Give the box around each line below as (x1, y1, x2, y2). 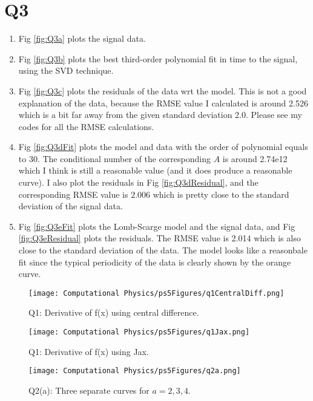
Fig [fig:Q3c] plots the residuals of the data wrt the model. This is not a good (18, 84, 307, 97)
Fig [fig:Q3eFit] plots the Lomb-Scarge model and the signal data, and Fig (18, 220, 295, 232)
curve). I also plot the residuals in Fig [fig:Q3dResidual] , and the (18, 176, 259, 189)
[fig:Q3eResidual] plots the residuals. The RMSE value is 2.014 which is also (18, 232, 301, 244)
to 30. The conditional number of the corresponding (18, 152, 211, 165)
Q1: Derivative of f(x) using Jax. (28, 345, 149, 357)
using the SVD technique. (18, 64, 114, 77)
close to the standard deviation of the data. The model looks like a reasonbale (18, 244, 308, 256)
